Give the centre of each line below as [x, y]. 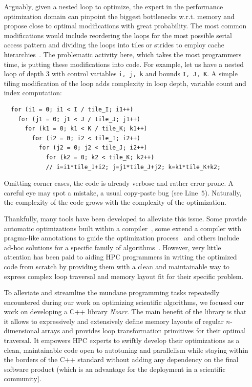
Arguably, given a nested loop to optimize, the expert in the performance [114, 6]
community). [23, 378]
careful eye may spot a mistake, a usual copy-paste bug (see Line [101, 192]
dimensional [22, 331]
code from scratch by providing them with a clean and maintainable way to [117, 266]
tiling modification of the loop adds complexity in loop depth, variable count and [125, 83]
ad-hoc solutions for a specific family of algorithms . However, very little [113, 247]
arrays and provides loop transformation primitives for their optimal [144, 331]
